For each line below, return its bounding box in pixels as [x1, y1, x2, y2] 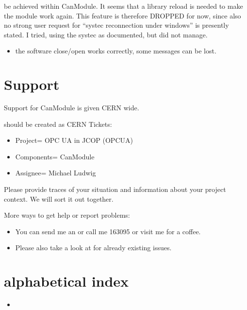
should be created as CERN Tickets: [4, 119, 112, 129]
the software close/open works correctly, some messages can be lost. [15, 46, 216, 56]
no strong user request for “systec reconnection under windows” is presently [4, 20, 229, 30]
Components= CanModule [15, 151, 95, 161]
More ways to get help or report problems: [4, 210, 130, 220]
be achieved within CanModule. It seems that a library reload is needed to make [4, 1, 243, 11]
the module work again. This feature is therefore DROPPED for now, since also [4, 10, 241, 20]
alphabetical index [4, 271, 129, 291]
